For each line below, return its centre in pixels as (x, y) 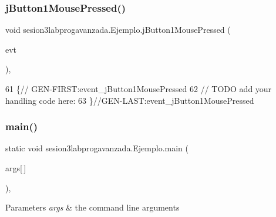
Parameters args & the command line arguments (92, 207)
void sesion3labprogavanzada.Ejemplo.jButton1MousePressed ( (118, 30)
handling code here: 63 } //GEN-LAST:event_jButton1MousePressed (130, 100)
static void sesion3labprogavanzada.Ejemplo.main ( (97, 148)
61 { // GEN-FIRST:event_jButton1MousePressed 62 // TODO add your (139, 89)
